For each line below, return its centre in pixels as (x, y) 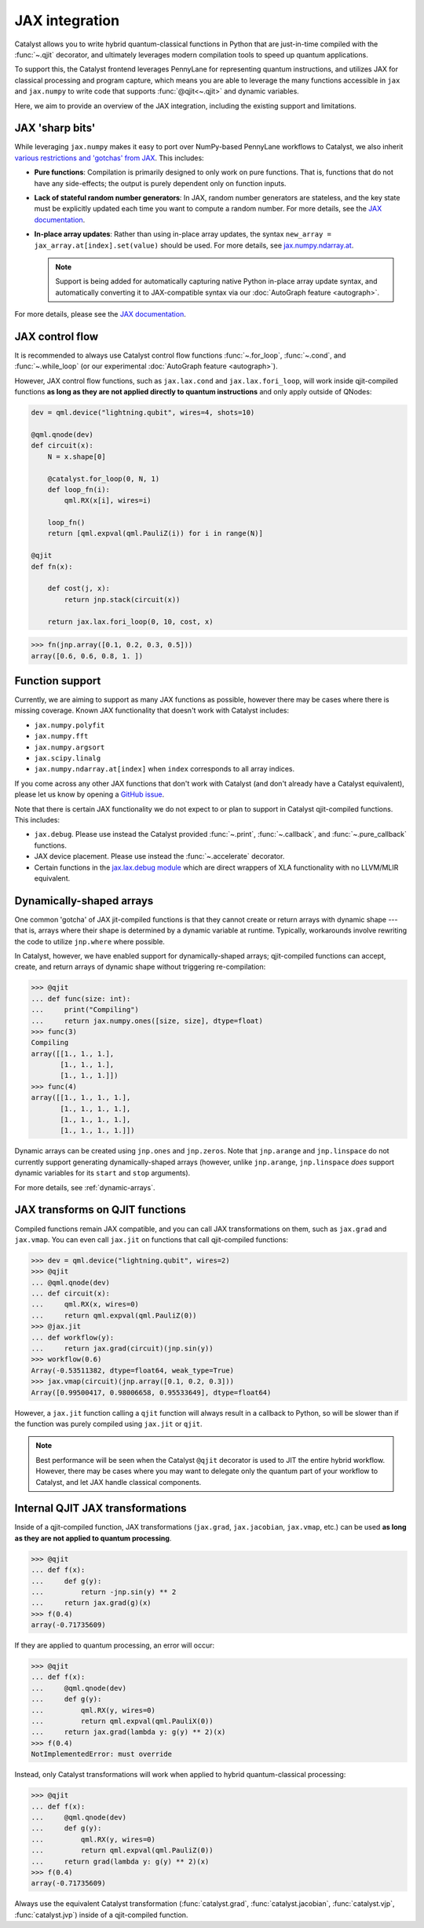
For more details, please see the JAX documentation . (100, 314)
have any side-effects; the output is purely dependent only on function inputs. (160, 183)
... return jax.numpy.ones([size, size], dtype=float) (147, 1021)
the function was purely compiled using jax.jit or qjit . (109, 1424)
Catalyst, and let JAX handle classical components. (119, 1482)
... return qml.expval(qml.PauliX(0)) (122, 1721)
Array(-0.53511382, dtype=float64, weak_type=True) (133, 1370)
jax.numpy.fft (61, 736)
